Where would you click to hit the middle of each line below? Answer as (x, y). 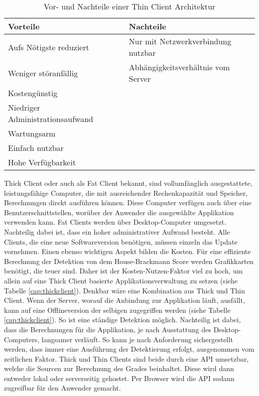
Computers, (22, 339)
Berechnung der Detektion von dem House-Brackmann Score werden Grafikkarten (129, 261)
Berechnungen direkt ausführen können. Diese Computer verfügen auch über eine (128, 202)
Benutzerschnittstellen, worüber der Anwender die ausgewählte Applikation (119, 212)
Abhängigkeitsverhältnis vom (179, 67)
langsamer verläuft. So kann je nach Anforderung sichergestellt (137, 339)
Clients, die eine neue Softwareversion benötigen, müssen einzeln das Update (121, 241)
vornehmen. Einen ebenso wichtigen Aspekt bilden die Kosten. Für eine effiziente (128, 251)
